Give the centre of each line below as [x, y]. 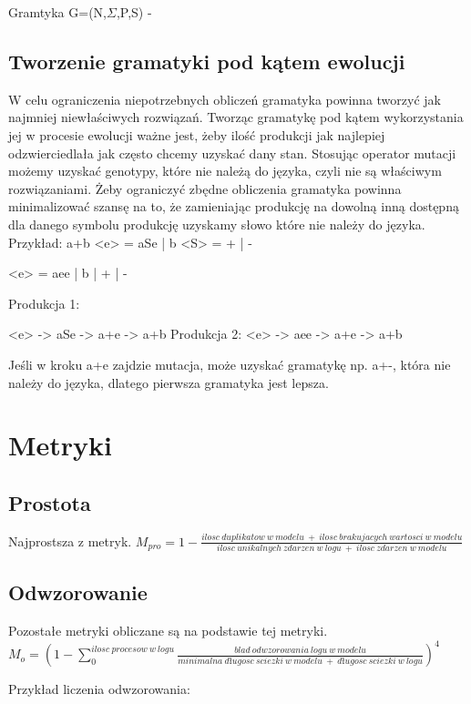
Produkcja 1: [44, 303]
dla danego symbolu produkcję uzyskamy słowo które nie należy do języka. [217, 224]
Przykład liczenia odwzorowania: [99, 689]
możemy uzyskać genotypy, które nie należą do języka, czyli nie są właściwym [225, 171]
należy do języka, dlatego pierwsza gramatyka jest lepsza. [169, 382]
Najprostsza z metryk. [70, 541]
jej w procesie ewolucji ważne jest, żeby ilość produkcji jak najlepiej [197, 134]
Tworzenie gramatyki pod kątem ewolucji [207, 61]
